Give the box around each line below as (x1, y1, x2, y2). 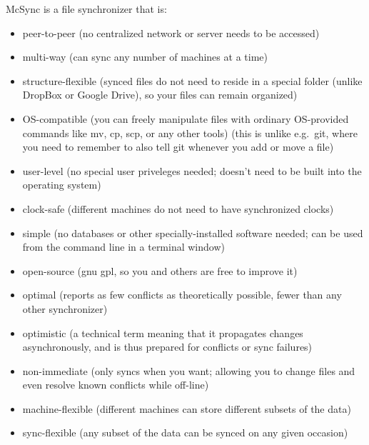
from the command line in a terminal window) (22, 239, 225, 254)
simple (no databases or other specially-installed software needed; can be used (22, 225, 363, 240)
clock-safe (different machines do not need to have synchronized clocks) (22, 201, 334, 216)
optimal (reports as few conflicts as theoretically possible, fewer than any (22, 287, 342, 302)
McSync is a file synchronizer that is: (6, 1, 167, 16)
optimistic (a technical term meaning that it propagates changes (22, 325, 303, 340)
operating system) (22, 177, 101, 192)
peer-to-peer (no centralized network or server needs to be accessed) (22, 25, 320, 40)
